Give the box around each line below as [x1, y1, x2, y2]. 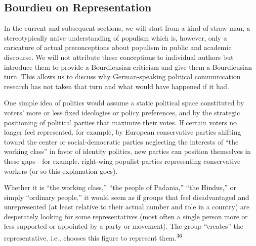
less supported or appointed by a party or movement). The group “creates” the [4, 221, 243, 231]
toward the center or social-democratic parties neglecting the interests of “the [4, 136, 239, 147]
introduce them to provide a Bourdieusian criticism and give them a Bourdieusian [4, 61, 252, 72]
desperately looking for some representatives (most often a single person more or [4, 211, 248, 221]
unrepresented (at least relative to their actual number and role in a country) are [4, 201, 250, 212]
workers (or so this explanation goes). [4, 165, 118, 176]
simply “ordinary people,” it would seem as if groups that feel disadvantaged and [4, 192, 249, 202]
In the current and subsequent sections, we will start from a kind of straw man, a [4, 23, 251, 33]
